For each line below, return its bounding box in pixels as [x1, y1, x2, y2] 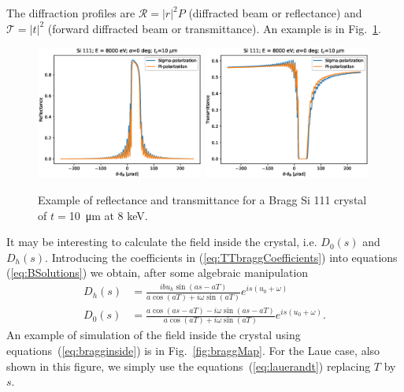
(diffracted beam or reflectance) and [188, 5, 362, 21]
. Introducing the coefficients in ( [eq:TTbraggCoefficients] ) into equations [45, 248, 398, 265]
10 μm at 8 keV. [69, 207, 148, 223]
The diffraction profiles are [6, 5, 135, 21]
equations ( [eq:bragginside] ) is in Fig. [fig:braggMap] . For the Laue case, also [6, 342, 380, 359]
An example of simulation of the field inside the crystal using [6, 327, 301, 343]
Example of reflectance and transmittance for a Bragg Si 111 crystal [38, 191, 367, 207]
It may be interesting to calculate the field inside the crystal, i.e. [6, 233, 317, 250]
